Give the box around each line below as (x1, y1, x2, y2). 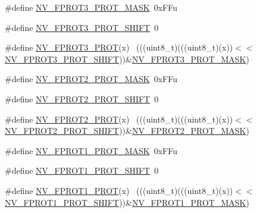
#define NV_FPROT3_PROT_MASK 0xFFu (5, 1, 177, 13)
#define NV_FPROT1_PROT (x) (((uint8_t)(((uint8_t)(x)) (5, 184, 233, 196)
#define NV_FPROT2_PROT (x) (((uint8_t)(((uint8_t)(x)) (5, 112, 233, 125)
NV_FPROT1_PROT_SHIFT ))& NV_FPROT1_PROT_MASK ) (5, 196, 249, 208)
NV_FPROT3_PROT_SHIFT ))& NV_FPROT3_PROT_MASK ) (5, 52, 249, 65)
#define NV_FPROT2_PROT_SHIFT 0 (5, 92, 159, 105)
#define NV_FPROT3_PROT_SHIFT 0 (5, 21, 159, 33)
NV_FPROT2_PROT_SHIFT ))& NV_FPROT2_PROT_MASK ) (5, 124, 249, 137)
